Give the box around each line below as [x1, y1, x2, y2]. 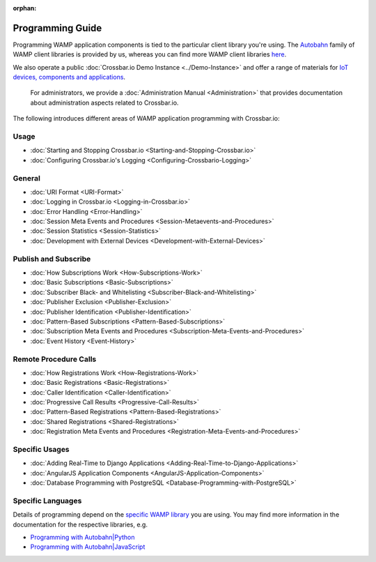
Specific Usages [13, 445, 70, 454]
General [13, 173, 41, 183]
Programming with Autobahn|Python [30, 533, 135, 542]
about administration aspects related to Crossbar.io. [30, 98, 179, 107]
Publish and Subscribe [13, 254, 91, 264]
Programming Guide [13, 22, 102, 34]
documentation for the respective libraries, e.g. [13, 520, 148, 529]
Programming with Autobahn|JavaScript [30, 542, 146, 551]
